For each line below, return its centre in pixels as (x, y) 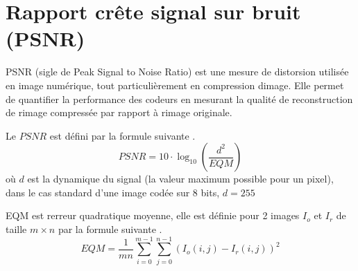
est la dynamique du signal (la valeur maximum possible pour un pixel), (180, 179)
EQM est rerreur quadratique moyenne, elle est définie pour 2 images (153, 215)
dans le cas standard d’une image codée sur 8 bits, (113, 192)
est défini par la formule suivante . (122, 135)
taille (16, 229)
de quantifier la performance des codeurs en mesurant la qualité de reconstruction (179, 99)
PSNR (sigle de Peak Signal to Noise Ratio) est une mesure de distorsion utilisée (177, 72)
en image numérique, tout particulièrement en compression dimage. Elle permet (175, 85)
